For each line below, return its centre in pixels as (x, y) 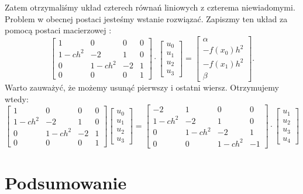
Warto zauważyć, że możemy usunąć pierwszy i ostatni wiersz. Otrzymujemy (142, 87)
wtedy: (17, 98)
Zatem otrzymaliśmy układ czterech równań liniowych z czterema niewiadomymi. (150, 7)
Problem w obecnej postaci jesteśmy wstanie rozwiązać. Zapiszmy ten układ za (146, 18)
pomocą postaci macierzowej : (58, 30)
